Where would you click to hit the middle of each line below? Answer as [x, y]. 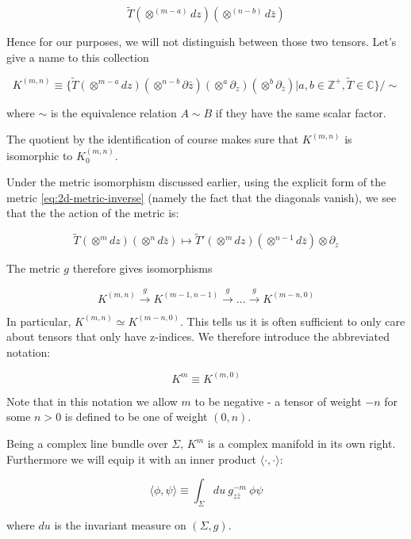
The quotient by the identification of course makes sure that [153, 139]
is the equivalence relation [113, 112]
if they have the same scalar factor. [301, 112]
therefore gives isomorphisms [142, 268]
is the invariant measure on [120, 525]
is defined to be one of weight [136, 417]
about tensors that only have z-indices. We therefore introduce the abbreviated [198, 336]
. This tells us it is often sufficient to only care [293, 321]
